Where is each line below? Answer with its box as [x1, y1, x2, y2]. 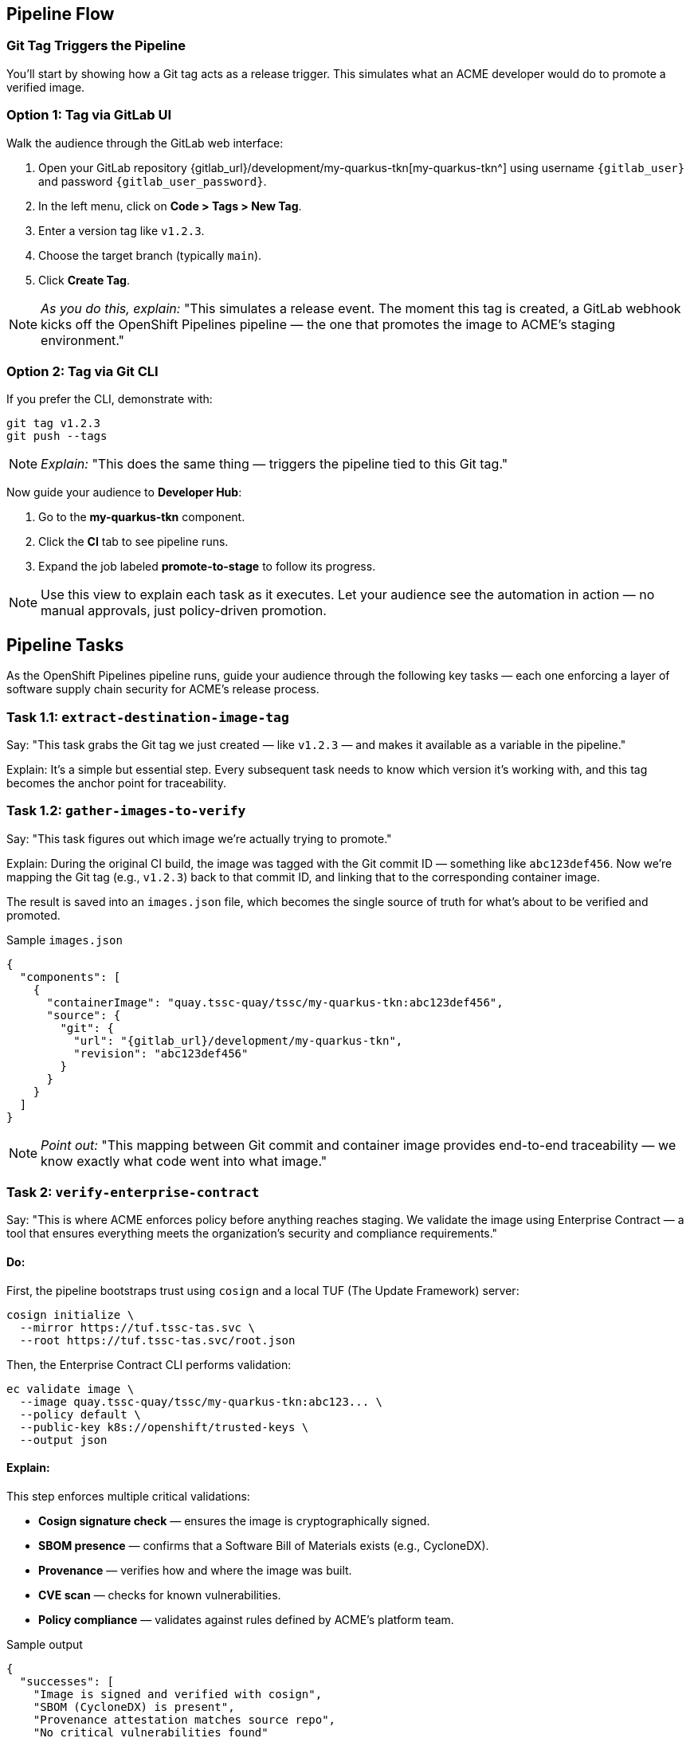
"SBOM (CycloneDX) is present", [33, 1700, 235, 1713]
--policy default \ [19, 1407, 141, 1421]
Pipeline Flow [6, 4, 115, 24]
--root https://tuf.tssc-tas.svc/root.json [19, 1333, 296, 1347]
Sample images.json [6, 932, 123, 947]
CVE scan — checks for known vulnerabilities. [38, 1587, 281, 1602]
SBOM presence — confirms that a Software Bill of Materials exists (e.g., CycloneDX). [38, 1538, 489, 1552]
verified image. [6, 80, 85, 94]
